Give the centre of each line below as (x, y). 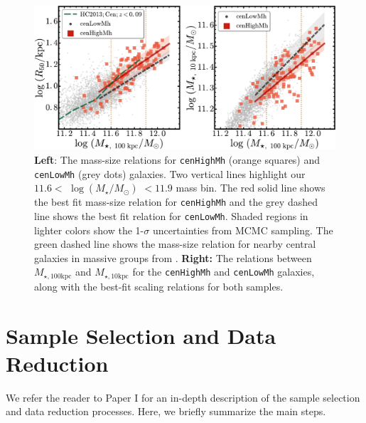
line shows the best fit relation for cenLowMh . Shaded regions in (171, 216)
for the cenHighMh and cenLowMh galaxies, (224, 272)
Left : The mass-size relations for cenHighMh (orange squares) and (177, 160)
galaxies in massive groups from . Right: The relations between (173, 257)
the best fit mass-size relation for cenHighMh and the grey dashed (176, 202)
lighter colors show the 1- (89, 230)
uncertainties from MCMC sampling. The (243, 230)
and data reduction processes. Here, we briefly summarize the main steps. (166, 411)
